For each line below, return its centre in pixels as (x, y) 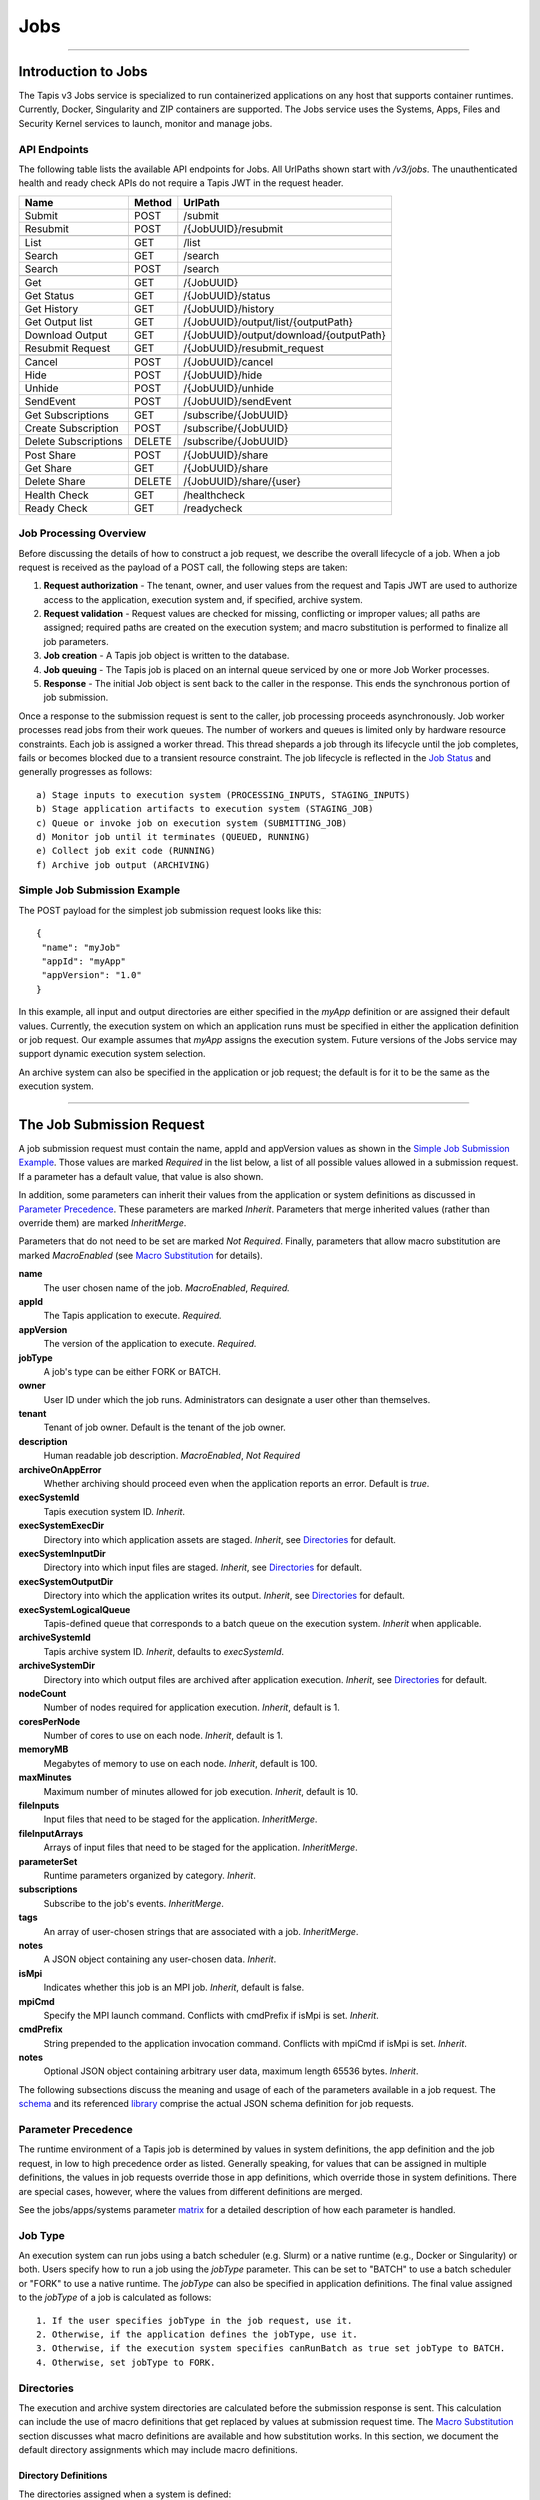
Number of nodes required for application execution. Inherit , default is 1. (191, 1707)
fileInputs (39, 1806)
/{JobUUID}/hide (223, 375)
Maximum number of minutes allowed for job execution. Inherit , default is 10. (201, 1791)
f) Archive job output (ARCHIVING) (123, 864)
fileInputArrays (51, 1833)
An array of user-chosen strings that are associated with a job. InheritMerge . (201, 1931)
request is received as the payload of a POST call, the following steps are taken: (183, 567)
